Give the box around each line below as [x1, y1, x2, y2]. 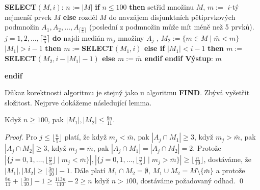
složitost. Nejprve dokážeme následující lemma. [5, 97, 152, 107]
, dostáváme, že [203, 154, 251, 165]
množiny [118, 33, 144, 43]
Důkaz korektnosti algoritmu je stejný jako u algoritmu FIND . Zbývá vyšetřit [5, 87, 250, 98]
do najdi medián [52, 33, 105, 43]
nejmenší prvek [5, 11, 51, 22]
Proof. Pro [5, 131, 37, 142]
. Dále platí [70, 165, 106, 176]
